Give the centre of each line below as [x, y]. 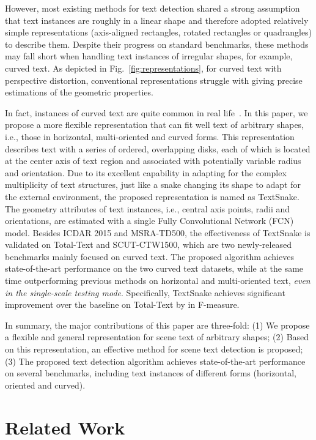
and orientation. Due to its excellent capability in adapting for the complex [146, 172]
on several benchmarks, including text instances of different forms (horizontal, [151, 373]
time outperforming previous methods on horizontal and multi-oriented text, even [158, 281]
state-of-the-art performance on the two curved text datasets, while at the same [154, 268]
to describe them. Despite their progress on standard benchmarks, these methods [157, 44]
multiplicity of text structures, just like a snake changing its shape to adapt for [153, 185]
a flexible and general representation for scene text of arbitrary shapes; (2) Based [157, 337]
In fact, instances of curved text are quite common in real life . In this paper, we [156, 112]
